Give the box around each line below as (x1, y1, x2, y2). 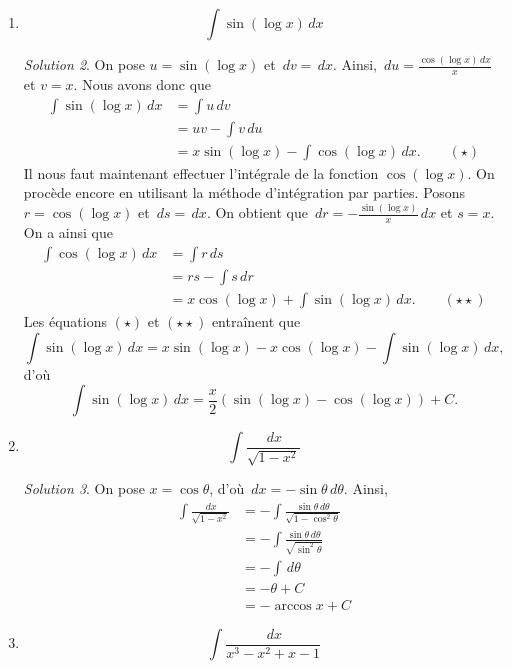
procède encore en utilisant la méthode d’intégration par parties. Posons (23, 182, 466, 203)
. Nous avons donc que (73, 74, 212, 95)
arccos (274, 599, 312, 614)
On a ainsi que (23, 222, 113, 243)
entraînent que (211, 310, 301, 331)
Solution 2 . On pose (23, 54, 145, 75)
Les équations (23, 310, 107, 331)
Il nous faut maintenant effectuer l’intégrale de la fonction (23, 162, 379, 183)
